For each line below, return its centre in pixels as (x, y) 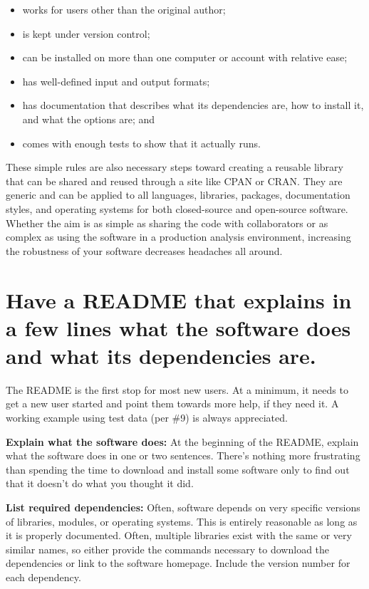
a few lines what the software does (178, 327)
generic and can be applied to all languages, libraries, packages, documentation (178, 195)
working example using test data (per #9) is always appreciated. (147, 417)
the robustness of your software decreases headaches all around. (144, 250)
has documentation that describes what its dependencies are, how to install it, (193, 105)
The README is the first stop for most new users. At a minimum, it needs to (177, 389)
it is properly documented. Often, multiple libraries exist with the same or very (179, 535)
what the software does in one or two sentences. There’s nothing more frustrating (183, 455)
